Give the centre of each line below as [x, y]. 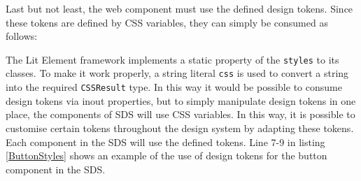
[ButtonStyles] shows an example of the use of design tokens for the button [167, 155]
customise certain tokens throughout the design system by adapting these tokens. [180, 128]
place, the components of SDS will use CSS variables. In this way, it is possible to [180, 114]
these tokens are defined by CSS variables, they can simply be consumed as [167, 22]
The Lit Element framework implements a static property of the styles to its [172, 59]
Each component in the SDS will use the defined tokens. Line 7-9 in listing [165, 142]
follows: [22, 36]
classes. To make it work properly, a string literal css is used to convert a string [177, 73]
